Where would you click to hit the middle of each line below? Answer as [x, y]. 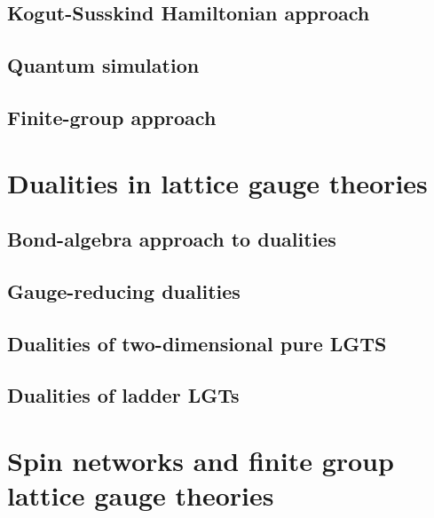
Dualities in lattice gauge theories [217, 182]
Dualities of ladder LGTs [123, 395]
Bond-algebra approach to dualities [172, 239]
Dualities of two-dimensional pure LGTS [197, 343]
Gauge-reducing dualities [124, 290]
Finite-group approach [112, 117]
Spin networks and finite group [201, 461]
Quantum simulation [103, 65]
